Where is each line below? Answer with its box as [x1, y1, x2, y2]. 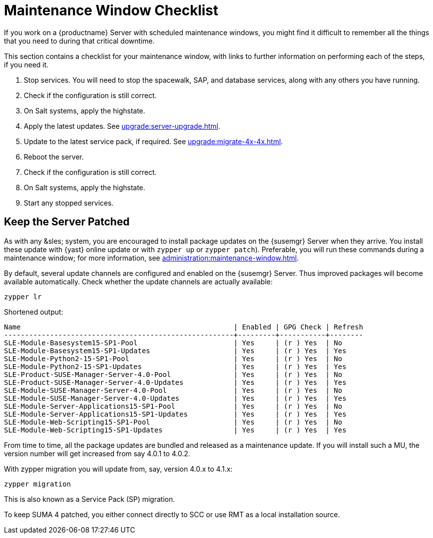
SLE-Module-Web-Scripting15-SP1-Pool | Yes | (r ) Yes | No [4, 418, 342, 426]
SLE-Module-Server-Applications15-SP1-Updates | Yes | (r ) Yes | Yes [4, 410, 347, 418]
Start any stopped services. [24, 198, 114, 207]
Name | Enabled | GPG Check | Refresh [4, 323, 363, 331]
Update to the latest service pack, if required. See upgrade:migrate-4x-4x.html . [24, 137, 283, 146]
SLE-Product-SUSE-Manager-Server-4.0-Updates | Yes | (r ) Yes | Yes [4, 378, 347, 386]
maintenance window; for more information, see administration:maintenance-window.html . [4, 253, 299, 262]
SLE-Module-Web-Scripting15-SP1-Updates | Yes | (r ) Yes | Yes [4, 426, 347, 434]
